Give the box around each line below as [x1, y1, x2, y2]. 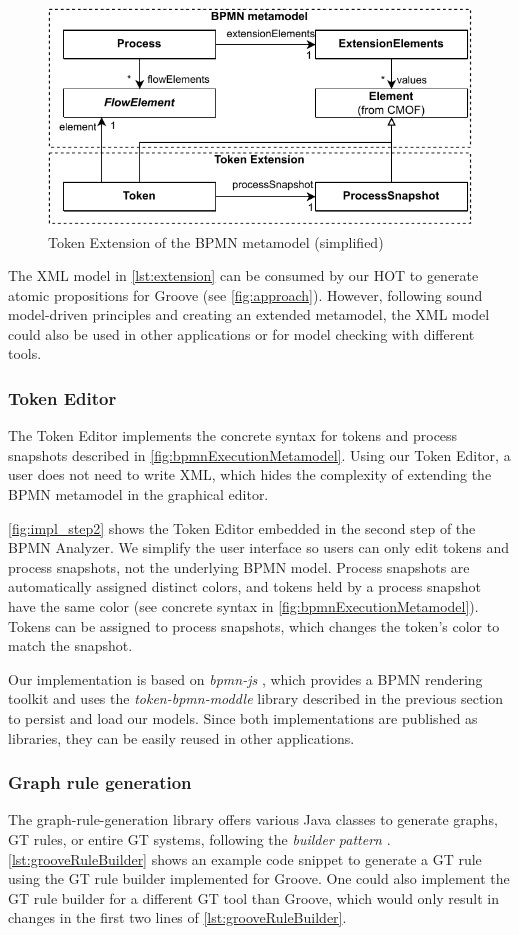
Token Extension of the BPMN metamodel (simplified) [48, 231, 384, 252]
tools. [8, 343, 42, 364]
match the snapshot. [8, 635, 133, 656]
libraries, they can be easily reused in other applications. [8, 727, 355, 748]
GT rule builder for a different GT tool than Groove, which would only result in [8, 887, 500, 908]
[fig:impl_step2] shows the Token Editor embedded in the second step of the [8, 517, 476, 538]
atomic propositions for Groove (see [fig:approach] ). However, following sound [8, 284, 483, 305]
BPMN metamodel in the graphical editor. [8, 484, 269, 505]
